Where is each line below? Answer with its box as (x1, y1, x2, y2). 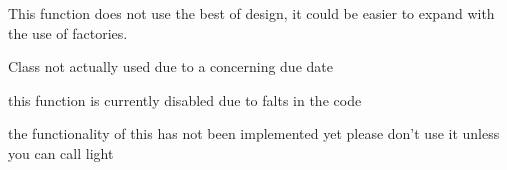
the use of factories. (8, 22, 128, 43)
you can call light (8, 142, 114, 163)
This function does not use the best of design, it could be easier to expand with (8, 3, 495, 23)
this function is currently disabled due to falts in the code (8, 89, 362, 110)
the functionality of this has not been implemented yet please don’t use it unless (8, 123, 500, 144)
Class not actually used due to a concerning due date (8, 56, 333, 77)
